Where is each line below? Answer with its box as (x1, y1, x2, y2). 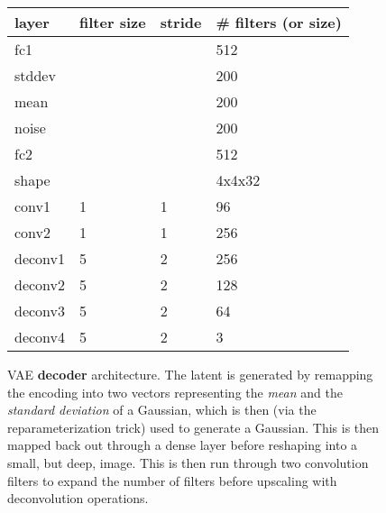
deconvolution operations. (7, 489, 149, 508)
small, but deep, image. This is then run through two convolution (7, 453, 369, 472)
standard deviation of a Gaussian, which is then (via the (7, 400, 317, 419)
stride (160, 12, 202, 32)
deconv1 (14, 248, 66, 269)
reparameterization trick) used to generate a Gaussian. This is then (7, 417, 380, 436)
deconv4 (14, 326, 66, 347)
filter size (79, 12, 146, 32)
